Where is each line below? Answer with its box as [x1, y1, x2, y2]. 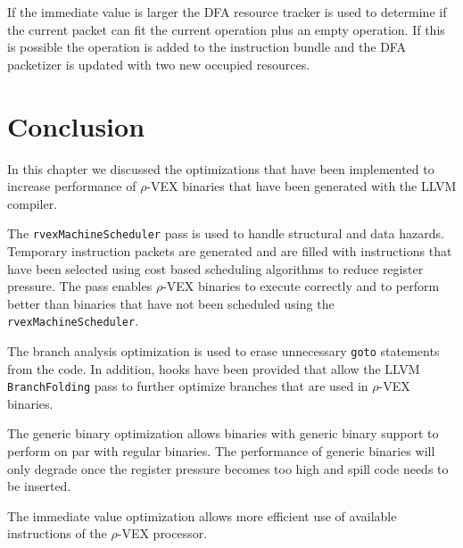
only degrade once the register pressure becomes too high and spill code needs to [7, 459, 449, 477]
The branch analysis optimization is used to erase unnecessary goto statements [7, 341, 440, 360]
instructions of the [7, 524, 107, 543]
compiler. [7, 194, 58, 212]
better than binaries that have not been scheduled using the [7, 294, 335, 312]
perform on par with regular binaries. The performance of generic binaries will [7, 442, 435, 461]
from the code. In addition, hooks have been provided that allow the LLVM [7, 359, 420, 378]
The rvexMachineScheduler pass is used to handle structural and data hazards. [7, 224, 444, 243]
